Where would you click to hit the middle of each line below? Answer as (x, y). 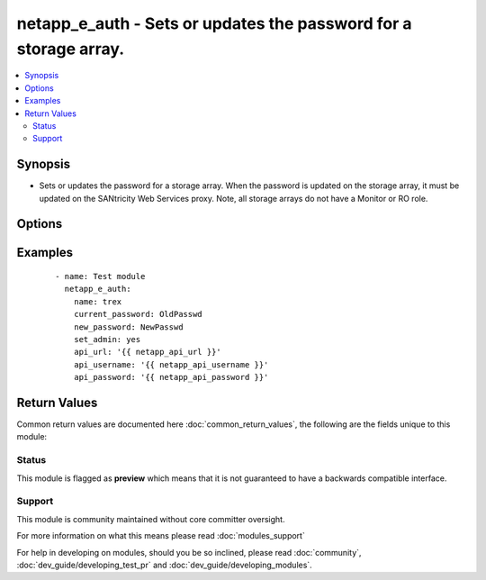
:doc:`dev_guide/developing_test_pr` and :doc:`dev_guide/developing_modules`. (164, 565)
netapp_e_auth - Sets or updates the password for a (214, 23)
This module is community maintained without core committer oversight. (151, 519)
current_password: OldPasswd (138, 314)
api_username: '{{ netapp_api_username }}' (171, 364)
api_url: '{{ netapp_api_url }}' (148, 352)
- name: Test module (100, 276)
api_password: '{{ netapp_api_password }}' (171, 377)
